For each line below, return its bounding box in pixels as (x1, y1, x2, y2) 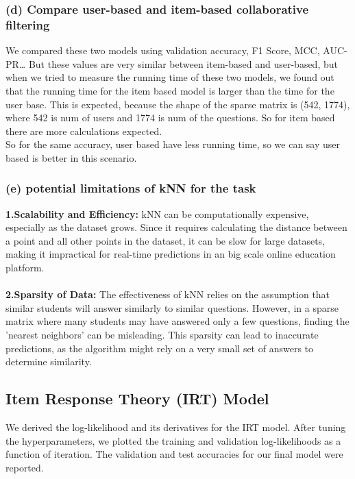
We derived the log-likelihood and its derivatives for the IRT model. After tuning (5, 420, 346, 434)
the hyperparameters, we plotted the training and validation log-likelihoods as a (5, 433, 341, 447)
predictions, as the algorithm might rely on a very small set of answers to (5, 341, 314, 355)
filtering (5, 16, 50, 33)
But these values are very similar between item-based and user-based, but (28, 56, 338, 71)
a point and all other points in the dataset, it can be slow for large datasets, (5, 233, 326, 247)
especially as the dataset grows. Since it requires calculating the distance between (5, 220, 347, 234)
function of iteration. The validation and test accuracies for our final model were (5, 447, 343, 461)
